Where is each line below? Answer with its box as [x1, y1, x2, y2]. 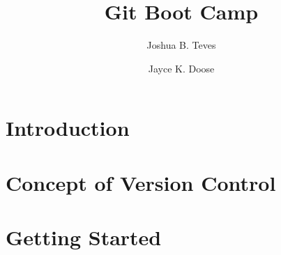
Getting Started [6, 223, 162, 252]
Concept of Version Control [6, 168, 276, 196]
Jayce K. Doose [148, 61, 215, 75]
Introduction [6, 114, 130, 142]
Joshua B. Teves [146, 38, 216, 52]
